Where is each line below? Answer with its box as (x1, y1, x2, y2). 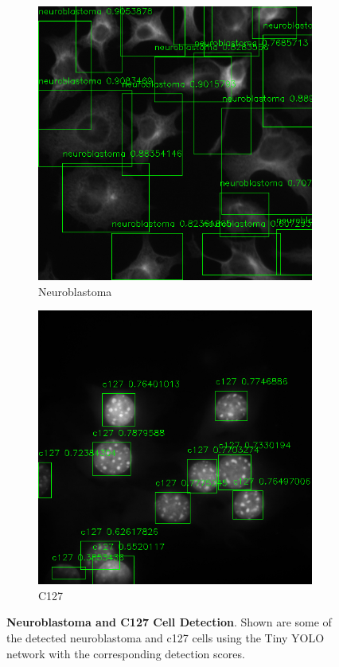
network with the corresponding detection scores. (6, 645, 245, 661)
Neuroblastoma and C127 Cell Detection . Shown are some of (6, 614, 332, 630)
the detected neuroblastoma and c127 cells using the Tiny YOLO (6, 629, 325, 646)
